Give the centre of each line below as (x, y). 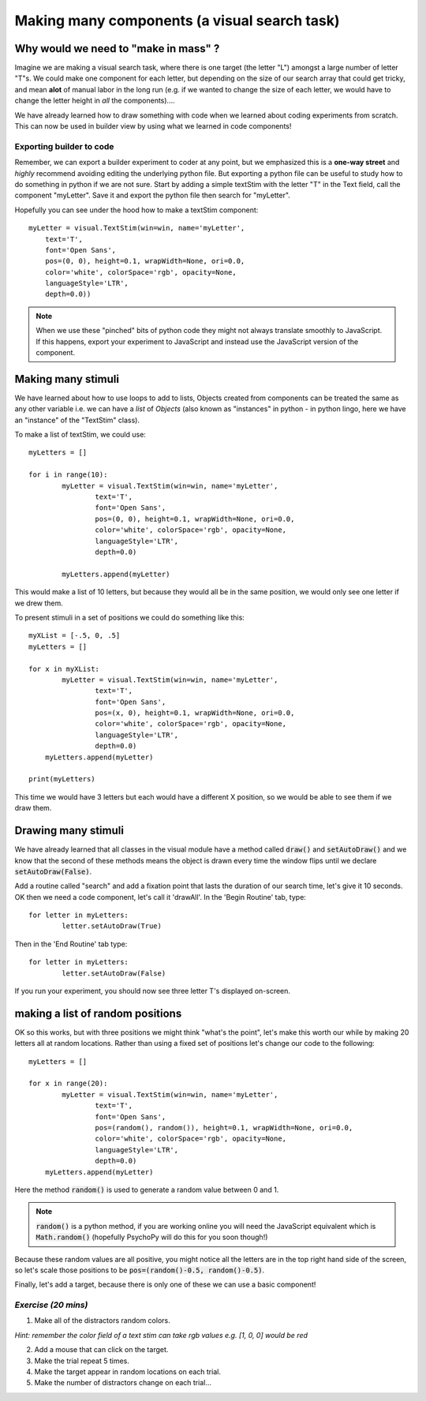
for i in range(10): (68, 475)
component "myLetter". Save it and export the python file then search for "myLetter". (153, 195)
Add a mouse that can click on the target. (101, 1350)
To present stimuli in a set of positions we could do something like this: (129, 617)
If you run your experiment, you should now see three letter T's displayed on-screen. (153, 991)
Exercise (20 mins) (51, 1305)
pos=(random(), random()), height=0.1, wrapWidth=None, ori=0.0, (224, 1128)
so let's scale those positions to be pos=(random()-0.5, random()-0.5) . (139, 1270)
